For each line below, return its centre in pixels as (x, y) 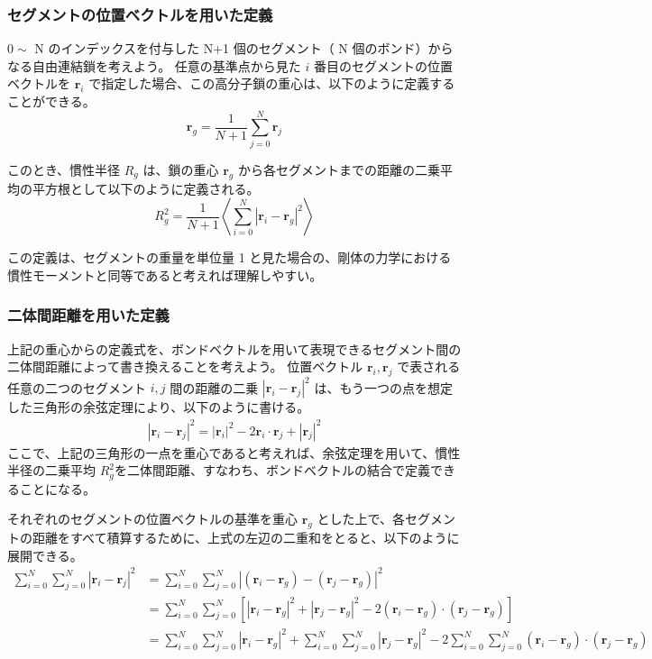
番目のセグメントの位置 (383, 65)
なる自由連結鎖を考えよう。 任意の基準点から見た (154, 65)
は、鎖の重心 (181, 169)
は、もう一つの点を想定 (383, 387)
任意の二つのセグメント (77, 387)
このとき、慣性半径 (64, 169)
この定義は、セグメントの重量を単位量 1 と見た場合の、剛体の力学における (230, 257)
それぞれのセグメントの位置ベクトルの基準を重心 (152, 519)
